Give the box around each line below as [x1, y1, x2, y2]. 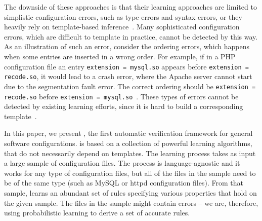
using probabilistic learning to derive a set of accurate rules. [4, 207, 190, 218]
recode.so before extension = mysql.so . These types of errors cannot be [4, 91, 239, 101]
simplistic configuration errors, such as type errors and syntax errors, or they [4, 11, 242, 22]
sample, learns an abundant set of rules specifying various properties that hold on [4, 187, 257, 198]
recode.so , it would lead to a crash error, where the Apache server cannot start [4, 71, 252, 82]
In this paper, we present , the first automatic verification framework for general [4, 128, 253, 138]
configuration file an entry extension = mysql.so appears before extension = [4, 61, 249, 71]
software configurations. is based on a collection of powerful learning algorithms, [4, 137, 252, 148]
